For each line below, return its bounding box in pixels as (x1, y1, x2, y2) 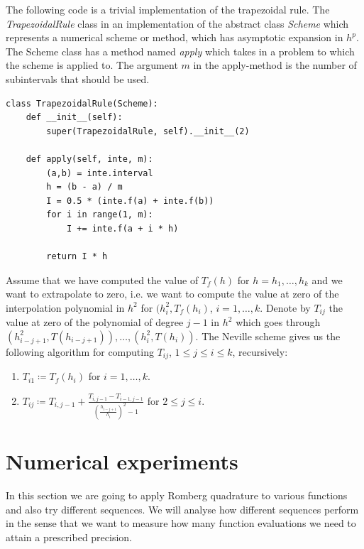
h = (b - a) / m (46, 182, 123, 192)
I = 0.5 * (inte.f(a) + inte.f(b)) (46, 195, 214, 206)
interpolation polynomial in (6, 300, 125, 315)
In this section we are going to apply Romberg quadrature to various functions (6, 487, 348, 502)
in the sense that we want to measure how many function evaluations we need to (6, 516, 356, 531)
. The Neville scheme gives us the (195, 328, 341, 343)
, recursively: (232, 344, 288, 359)
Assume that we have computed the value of (6, 272, 199, 287)
